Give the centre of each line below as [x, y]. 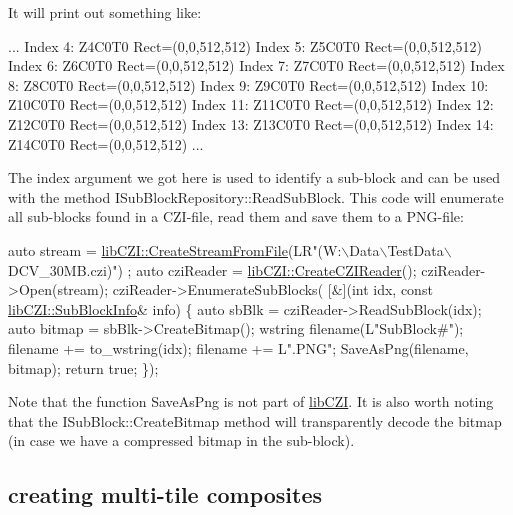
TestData [415, 249]
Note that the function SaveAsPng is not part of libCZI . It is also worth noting [251, 401]
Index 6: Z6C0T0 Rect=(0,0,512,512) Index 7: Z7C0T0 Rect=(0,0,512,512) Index [256, 65]
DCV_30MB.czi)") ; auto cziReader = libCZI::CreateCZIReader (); [212, 269]
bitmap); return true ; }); [83, 367]
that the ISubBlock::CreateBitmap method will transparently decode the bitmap [255, 420]
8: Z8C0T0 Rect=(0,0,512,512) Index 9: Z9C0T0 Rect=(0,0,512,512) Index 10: [248, 84]
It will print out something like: [105, 12]
